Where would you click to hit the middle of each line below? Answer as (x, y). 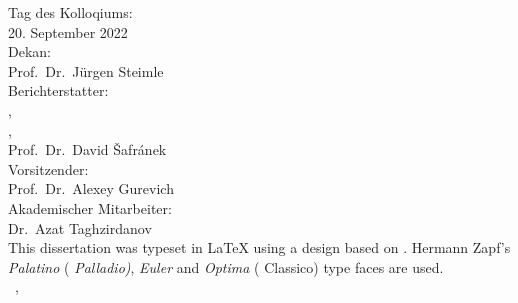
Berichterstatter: (58, 90)
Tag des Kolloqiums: (70, 12)
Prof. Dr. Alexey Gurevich (91, 188)
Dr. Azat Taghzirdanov (80, 227)
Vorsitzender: (48, 168)
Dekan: (29, 51)
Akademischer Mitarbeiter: (90, 207)
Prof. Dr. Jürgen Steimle (86, 70)
